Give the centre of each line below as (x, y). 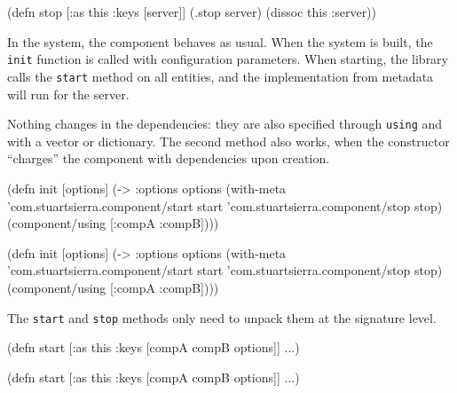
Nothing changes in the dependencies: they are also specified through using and (225, 124)
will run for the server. (68, 94)
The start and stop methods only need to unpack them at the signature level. (222, 317)
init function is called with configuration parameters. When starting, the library (228, 59)
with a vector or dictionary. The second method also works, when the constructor (228, 141)
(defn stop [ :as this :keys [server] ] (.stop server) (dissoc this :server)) (192, 12)
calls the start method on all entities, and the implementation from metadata (221, 76)
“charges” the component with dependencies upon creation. (169, 158)
